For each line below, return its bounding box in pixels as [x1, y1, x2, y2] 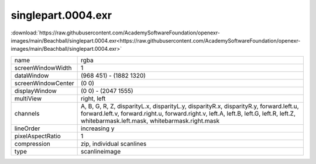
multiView [14, 94, 42, 102]
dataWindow [14, 71, 49, 79]
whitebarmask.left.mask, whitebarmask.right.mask [81, 117, 219, 125]
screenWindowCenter [14, 79, 74, 87]
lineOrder [14, 124, 40, 132]
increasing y [81, 124, 115, 132]
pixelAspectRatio [14, 132, 61, 140]
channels [14, 109, 40, 117]
